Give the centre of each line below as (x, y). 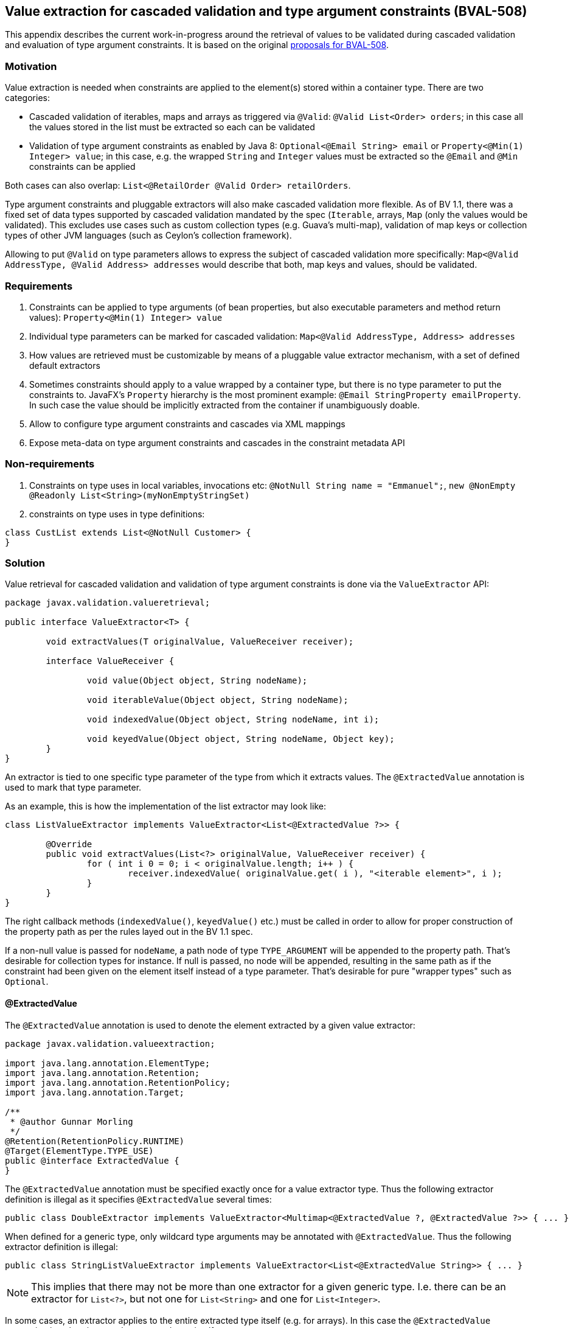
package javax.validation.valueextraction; (110, 1043)
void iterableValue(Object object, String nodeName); (217, 700)
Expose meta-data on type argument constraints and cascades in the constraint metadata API (217, 442)
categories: (27, 98)
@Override (69, 844)
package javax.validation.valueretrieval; (108, 603)
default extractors (65, 365)
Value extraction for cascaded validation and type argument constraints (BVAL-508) (266, 11)
